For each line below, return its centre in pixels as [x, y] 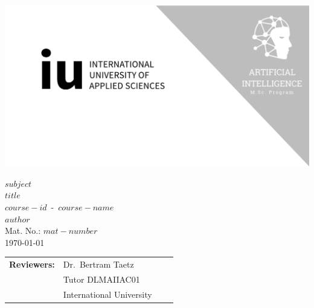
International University [107, 294]
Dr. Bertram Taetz [98, 264]
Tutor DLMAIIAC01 [101, 279]
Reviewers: [32, 264]
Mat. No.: [23, 231]
